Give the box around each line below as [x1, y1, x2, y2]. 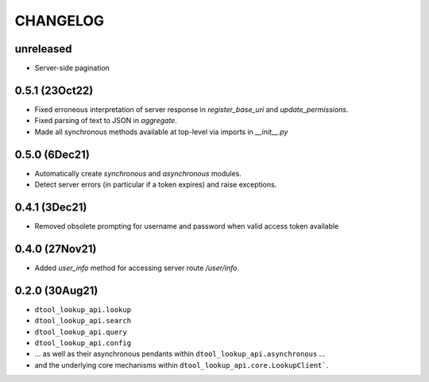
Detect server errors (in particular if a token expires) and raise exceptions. [34, 179, 277, 190]
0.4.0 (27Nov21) [14, 242, 97, 256]
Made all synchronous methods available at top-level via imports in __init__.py [34, 127, 288, 137]
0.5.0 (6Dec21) [14, 148, 91, 161]
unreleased [14, 42, 72, 56]
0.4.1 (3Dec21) [14, 200, 87, 214]
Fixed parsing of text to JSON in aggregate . [34, 116, 178, 125]
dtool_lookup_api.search [34, 316, 131, 326]
